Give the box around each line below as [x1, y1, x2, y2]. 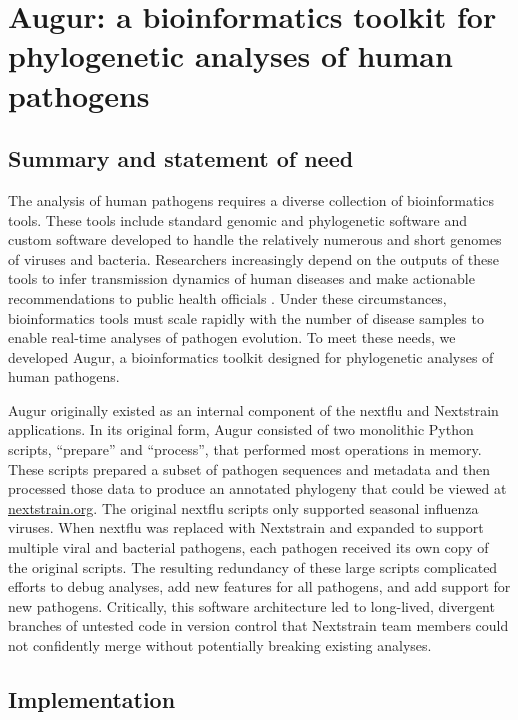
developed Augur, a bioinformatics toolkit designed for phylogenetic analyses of [8, 346, 494, 367]
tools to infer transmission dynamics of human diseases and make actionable [8, 268, 475, 289]
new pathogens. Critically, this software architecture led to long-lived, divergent [8, 595, 495, 616]
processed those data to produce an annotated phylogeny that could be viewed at [8, 478, 507, 499]
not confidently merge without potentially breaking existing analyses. [8, 635, 432, 656]
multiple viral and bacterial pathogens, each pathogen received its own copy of [8, 537, 489, 558]
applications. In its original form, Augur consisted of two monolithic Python [8, 419, 474, 440]
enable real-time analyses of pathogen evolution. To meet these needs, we [8, 327, 456, 348]
